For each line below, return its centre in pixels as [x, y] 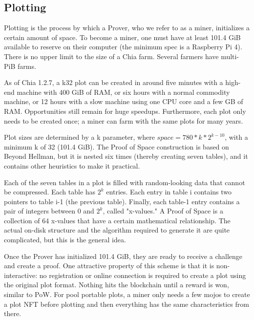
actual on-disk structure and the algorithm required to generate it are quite [117, 230]
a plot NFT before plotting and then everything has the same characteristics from [127, 304]
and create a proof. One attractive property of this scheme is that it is [109, 266]
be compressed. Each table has [50, 192]
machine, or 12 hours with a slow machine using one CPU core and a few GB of [124, 101]
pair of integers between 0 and [49, 211]
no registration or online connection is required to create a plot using [143, 275]
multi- [230, 56]
